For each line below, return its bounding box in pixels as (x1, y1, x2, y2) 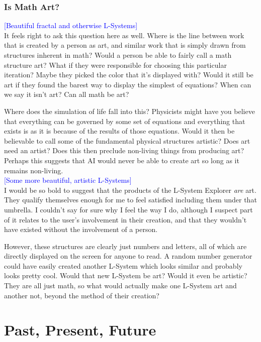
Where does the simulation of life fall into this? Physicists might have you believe (4, 105, 255, 116)
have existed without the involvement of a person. (4, 224, 158, 235)
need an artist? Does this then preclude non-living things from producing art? (4, 145, 244, 156)
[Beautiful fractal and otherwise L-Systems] (4, 20, 138, 31)
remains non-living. (4, 165, 63, 175)
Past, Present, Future (4, 319, 156, 340)
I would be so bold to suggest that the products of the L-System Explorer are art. (4, 184, 256, 195)
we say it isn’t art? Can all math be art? (4, 89, 129, 99)
